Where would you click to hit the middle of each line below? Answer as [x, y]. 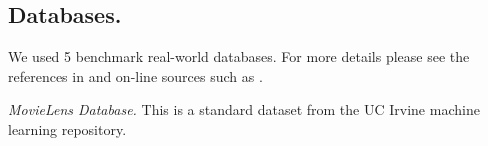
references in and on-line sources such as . [135, 75]
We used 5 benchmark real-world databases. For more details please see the [239, 56]
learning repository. [67, 128]
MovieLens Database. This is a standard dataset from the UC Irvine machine [244, 109]
